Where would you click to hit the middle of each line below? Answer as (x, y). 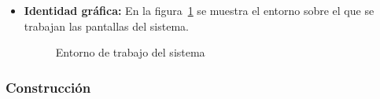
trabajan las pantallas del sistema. (106, 26)
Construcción (48, 87)
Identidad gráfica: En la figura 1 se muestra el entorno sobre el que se (199, 10)
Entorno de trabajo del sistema (130, 52)
